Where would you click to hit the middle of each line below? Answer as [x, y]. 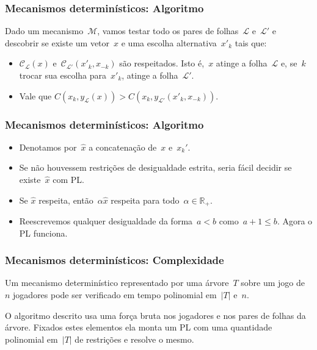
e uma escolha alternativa [169, 42]
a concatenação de [123, 147]
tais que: [251, 42]
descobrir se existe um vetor [57, 42]
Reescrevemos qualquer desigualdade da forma [106, 221]
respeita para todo [145, 200]
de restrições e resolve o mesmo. [134, 339]
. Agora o [295, 221]
